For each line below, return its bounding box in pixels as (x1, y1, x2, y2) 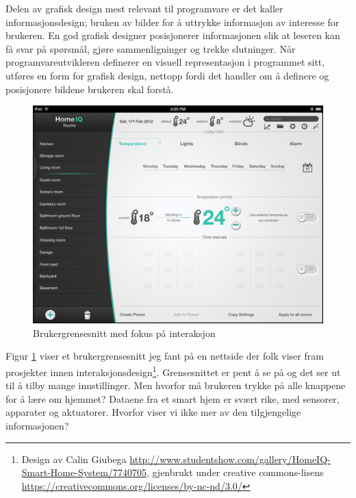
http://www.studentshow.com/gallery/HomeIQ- (129, 451, 331, 466)
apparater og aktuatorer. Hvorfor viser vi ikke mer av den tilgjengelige (5, 405, 301, 419)
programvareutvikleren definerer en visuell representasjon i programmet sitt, (5, 55, 325, 69)
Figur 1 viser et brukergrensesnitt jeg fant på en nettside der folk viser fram (5, 349, 324, 363)
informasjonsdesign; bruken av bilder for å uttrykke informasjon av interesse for (5, 14, 340, 29)
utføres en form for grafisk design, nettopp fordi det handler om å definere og (5, 68, 329, 82)
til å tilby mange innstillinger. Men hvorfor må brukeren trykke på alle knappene (5, 378, 346, 393)
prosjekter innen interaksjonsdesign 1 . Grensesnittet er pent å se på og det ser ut (5, 362, 341, 379)
